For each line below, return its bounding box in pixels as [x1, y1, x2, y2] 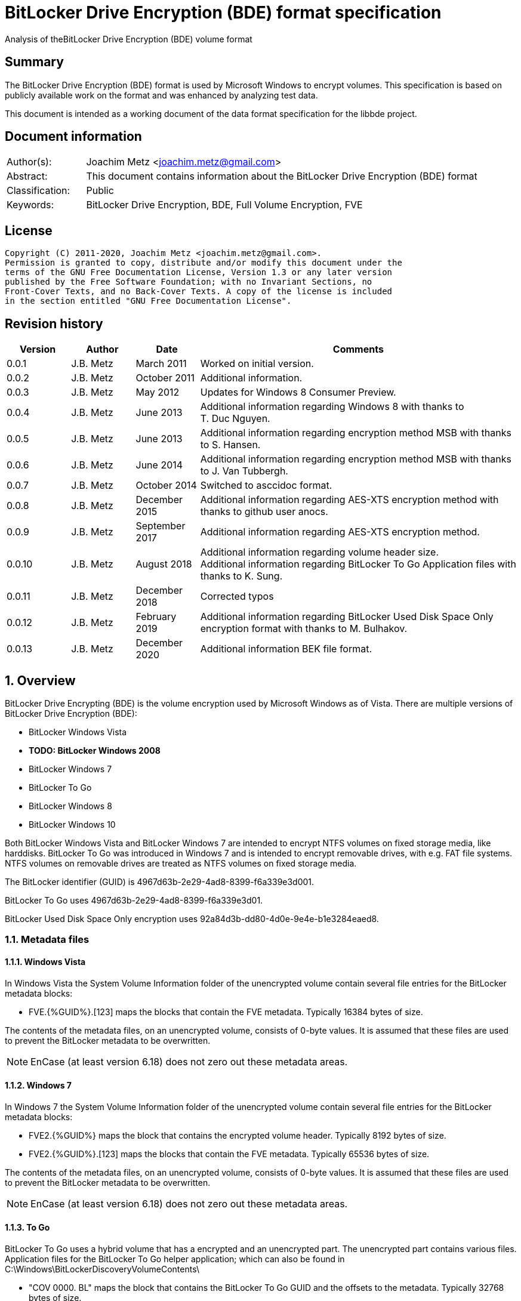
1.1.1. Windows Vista [5, 956, 86, 967]
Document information [5, 129, 142, 144]
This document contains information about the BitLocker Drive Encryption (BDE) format [86, 170, 477, 183]
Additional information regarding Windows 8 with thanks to [200, 400, 464, 413]
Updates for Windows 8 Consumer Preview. [200, 386, 396, 399]
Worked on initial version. [200, 357, 314, 370]
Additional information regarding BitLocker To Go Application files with [200, 558, 516, 571]
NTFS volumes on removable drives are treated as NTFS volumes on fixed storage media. [5, 858, 357, 868]
